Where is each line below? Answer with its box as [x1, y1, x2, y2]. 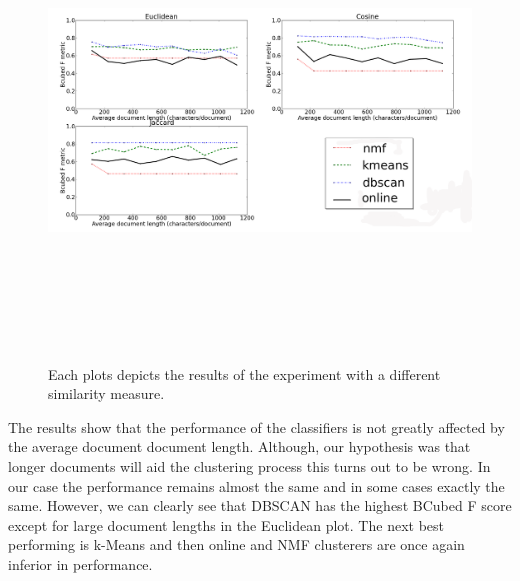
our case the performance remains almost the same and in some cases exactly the [8, 475, 505, 496]
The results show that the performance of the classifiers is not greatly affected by [8, 416, 505, 437]
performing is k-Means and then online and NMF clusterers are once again [8, 534, 465, 555]
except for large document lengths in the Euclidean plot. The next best [8, 514, 444, 535]
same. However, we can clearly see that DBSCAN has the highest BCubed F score [8, 495, 512, 516]
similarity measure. [48, 383, 165, 404]
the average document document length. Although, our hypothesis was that [8, 436, 471, 457]
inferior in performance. [8, 553, 153, 574]
